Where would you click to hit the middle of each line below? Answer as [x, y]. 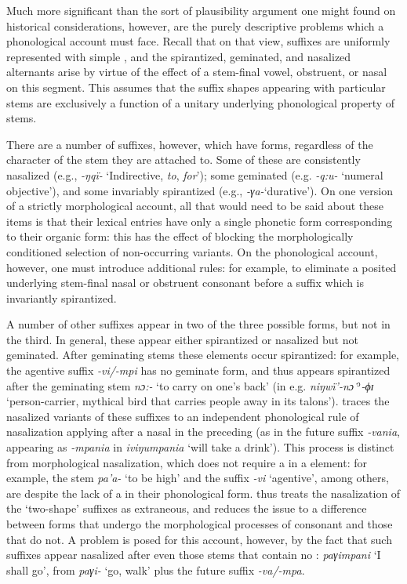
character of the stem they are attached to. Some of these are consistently [184, 160]
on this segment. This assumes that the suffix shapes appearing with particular [196, 87]
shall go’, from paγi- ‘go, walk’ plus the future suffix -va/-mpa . [156, 569]
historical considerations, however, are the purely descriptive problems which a [195, 25]
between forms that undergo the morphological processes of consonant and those [200, 524]
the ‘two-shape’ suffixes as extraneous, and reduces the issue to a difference [187, 508]
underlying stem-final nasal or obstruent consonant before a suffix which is [185, 283]
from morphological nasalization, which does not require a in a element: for [187, 462]
